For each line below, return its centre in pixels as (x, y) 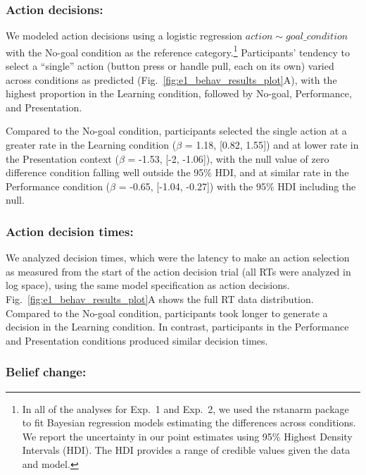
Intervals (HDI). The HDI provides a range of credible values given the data (186, 450)
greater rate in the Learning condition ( (91, 145)
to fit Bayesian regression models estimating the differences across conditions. (189, 422)
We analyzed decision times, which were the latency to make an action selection (178, 258)
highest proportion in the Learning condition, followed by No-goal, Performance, (179, 93)
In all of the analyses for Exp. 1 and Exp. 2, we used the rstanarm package (185, 408)
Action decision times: (70, 231)
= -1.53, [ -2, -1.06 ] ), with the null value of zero (228, 158)
